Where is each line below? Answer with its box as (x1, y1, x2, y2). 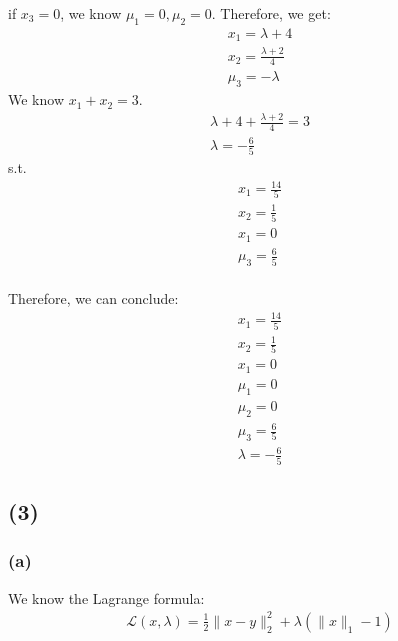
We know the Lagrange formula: (8, 587, 205, 608)
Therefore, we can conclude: (8, 288, 179, 309)
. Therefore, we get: (211, 3, 331, 23)
